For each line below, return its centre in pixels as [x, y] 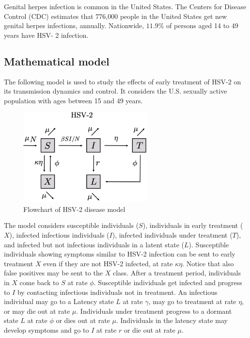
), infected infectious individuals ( [59, 234]
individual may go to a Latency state [59, 301]
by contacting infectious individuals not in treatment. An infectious [117, 292]
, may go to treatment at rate [192, 301]
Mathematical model [57, 61]
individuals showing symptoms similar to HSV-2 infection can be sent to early [120, 254]
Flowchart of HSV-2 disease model [74, 209]
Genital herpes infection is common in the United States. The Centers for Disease [125, 6]
